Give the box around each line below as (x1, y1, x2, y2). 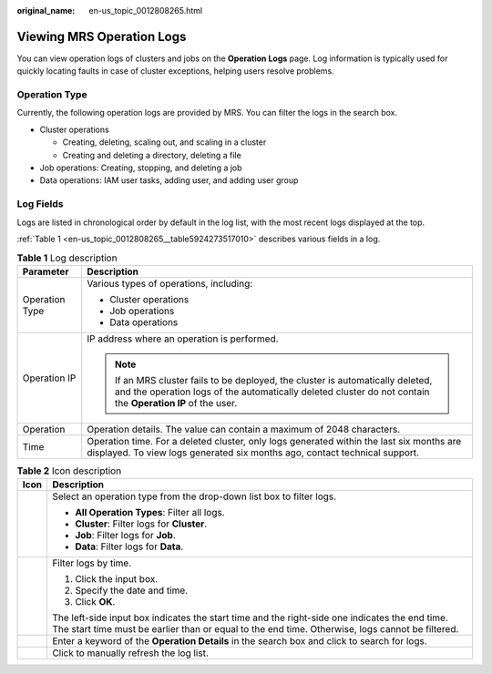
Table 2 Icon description (16, 465, 122, 477)
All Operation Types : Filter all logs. (74, 506, 225, 519)
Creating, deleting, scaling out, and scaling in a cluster (62, 137, 267, 148)
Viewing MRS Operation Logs (16, 28, 187, 45)
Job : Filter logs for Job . (74, 529, 177, 542)
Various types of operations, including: (87, 277, 253, 290)
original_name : (16, 5, 76, 15)
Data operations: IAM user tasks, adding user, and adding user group (39, 175, 299, 186)
